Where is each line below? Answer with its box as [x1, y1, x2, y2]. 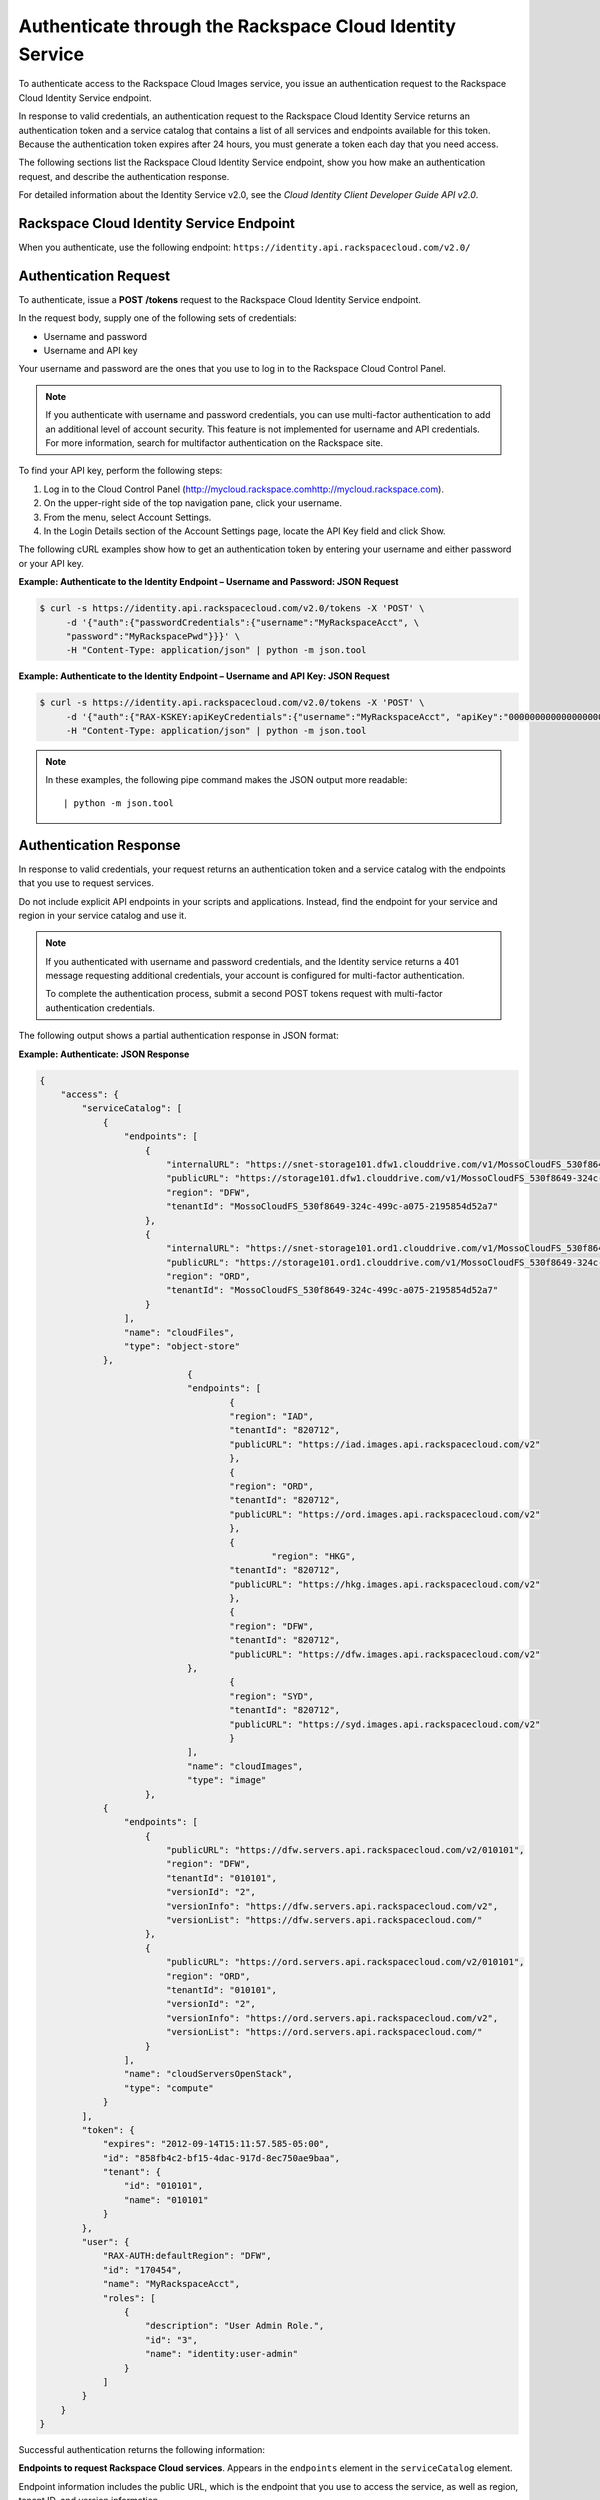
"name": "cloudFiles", [123, 1326, 235, 1338]
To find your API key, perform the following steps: [18, 465, 223, 477]
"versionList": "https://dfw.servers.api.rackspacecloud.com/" [165, 1915, 483, 1926]
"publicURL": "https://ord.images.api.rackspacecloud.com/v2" [229, 1508, 541, 1520]
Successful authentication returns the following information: [18, 2444, 265, 2456]
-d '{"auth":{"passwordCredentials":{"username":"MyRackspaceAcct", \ [65, 616, 420, 628]
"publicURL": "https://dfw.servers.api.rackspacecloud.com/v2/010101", [165, 1845, 525, 1856]
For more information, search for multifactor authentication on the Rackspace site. [45, 437, 384, 449]
